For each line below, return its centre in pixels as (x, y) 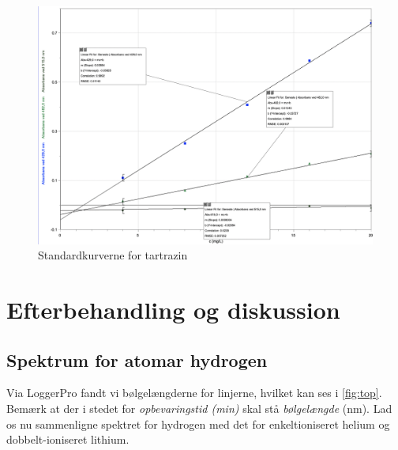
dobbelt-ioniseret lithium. (68, 439)
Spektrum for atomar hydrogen (137, 359)
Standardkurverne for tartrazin (113, 255)
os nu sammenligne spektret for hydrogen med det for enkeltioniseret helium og (198, 424)
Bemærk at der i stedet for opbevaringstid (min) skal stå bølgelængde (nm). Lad (199, 408)
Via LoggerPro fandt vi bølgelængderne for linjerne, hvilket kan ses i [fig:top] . (194, 393)
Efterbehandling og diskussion (173, 309)
